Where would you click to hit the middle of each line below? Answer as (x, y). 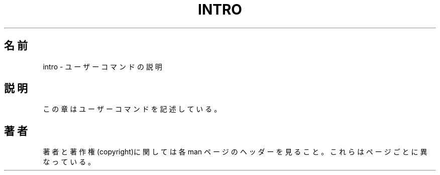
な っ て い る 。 (69, 162)
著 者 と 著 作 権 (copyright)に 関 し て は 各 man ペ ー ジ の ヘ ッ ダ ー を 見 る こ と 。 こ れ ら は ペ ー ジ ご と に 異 (235, 152)
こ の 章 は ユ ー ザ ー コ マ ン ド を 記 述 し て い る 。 (132, 109)
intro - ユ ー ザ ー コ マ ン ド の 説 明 (102, 66)
